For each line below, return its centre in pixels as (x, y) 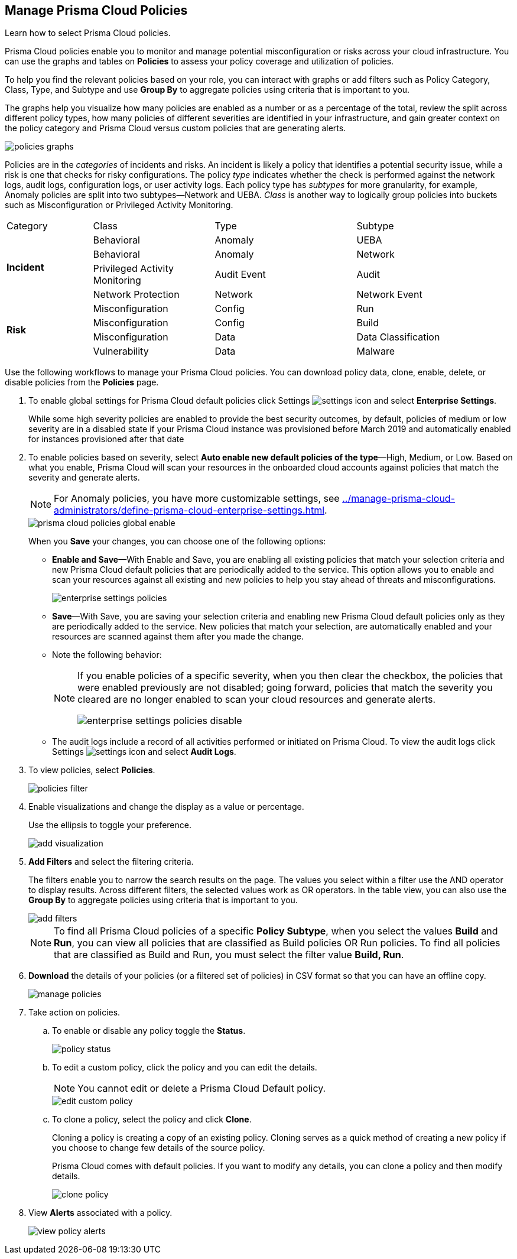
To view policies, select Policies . (92, 770)
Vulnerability (121, 351)
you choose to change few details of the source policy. (159, 1148)
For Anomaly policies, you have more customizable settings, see (197, 499)
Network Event (389, 295)
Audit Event (240, 275)
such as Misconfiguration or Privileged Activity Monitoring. (119, 205)
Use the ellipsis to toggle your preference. (110, 825)
